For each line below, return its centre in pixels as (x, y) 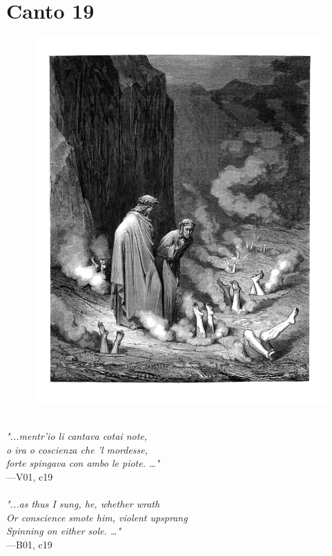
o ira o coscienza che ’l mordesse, (77, 449)
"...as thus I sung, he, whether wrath (83, 504)
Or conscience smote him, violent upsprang (97, 517)
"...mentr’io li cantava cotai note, (77, 436)
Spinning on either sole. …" (64, 531)
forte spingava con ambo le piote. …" (83, 463)
